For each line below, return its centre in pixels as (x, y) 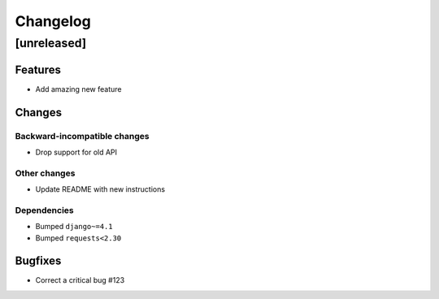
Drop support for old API (76, 152)
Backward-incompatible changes (82, 136)
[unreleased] (51, 43)
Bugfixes (38, 261)
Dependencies (45, 210)
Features (38, 69)
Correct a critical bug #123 (80, 280)
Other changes (45, 173)
